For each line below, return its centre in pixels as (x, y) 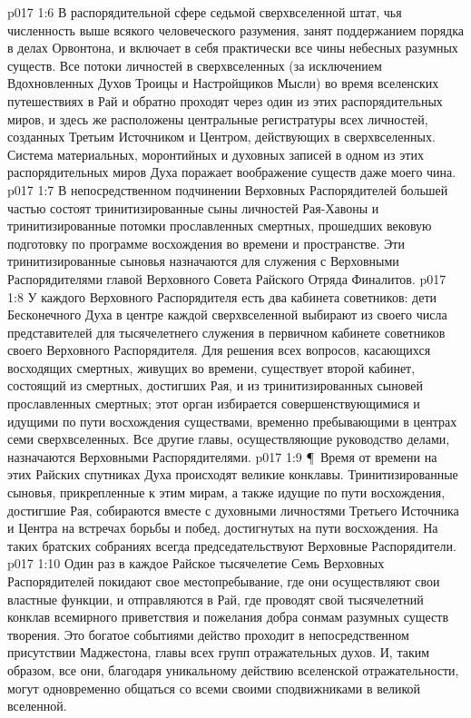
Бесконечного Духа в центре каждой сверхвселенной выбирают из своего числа (227, 315)
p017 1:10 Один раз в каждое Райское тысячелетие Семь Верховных (196, 563)
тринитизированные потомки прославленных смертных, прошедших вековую (220, 226)
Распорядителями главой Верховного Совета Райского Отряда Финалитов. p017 (227, 278)
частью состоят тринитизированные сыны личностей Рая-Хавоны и (193, 207)
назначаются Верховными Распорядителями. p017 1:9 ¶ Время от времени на (222, 456)
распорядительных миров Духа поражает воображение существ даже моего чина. (232, 172)
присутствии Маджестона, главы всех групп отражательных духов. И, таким (219, 652)
